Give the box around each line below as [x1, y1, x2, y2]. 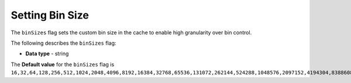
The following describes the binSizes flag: [11, 39, 116, 46]
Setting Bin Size [11, 9, 89, 21]
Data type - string [25, 50, 69, 57]
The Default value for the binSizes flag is [11, 61, 115, 68]
